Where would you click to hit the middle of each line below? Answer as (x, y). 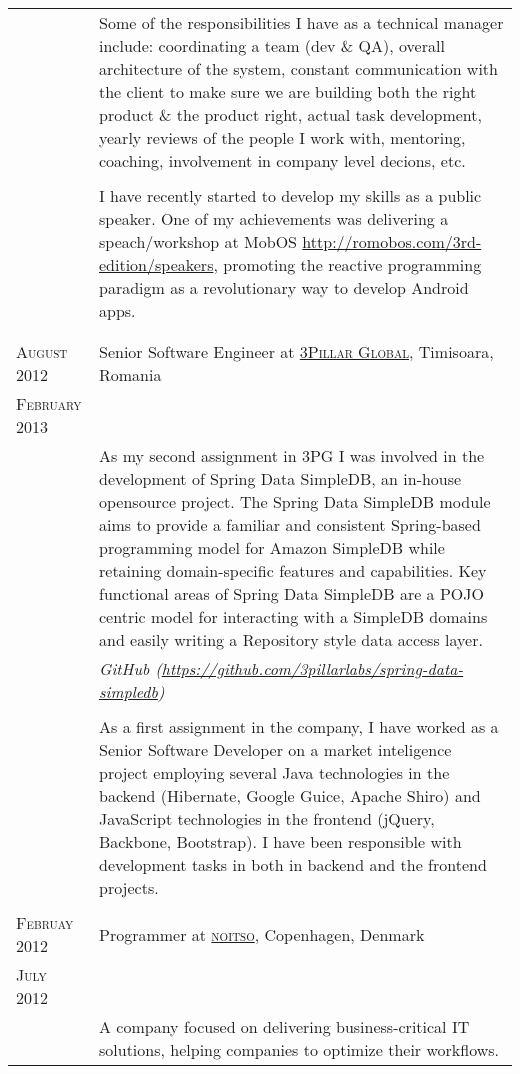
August (42, 351)
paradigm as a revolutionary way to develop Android (284, 287)
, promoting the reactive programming (347, 264)
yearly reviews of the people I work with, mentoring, (282, 137)
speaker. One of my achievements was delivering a (274, 218)
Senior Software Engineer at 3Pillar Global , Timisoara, (296, 351)
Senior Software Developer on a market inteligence (275, 749)
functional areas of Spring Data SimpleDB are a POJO (291, 593)
